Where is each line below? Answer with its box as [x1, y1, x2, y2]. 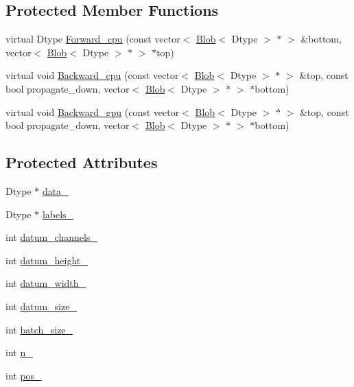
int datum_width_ [5, 276, 86, 290]
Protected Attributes [5, 152, 158, 173]
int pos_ [5, 368, 42, 382]
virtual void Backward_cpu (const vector [5, 68, 179, 82]
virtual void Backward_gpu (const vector [5, 104, 180, 119]
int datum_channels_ [5, 230, 97, 244]
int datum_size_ [5, 298, 77, 313]
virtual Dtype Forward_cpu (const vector [5, 32, 180, 46]
